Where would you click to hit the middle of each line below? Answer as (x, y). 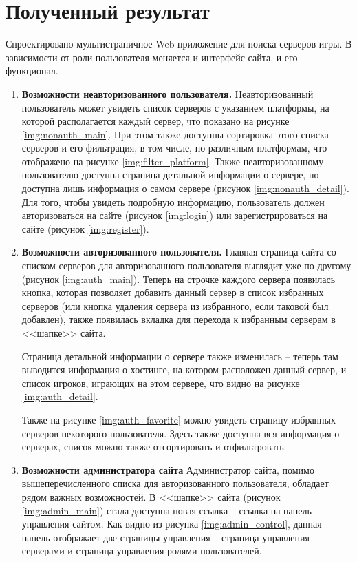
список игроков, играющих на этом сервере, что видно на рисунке (161, 383)
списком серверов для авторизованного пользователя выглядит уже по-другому (186, 266)
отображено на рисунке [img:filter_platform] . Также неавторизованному (173, 161)
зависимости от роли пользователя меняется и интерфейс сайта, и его (152, 57)
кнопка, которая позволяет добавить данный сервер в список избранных (173, 292)
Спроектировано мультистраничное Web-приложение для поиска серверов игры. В (179, 44)
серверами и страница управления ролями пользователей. (142, 551)
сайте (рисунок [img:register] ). (85, 228)
